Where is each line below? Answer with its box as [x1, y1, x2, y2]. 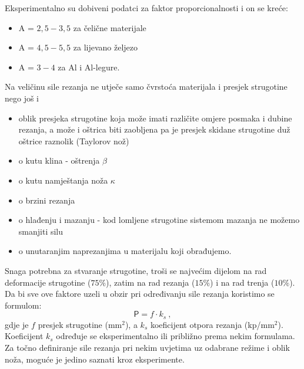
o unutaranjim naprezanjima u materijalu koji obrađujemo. [18, 245, 232, 257]
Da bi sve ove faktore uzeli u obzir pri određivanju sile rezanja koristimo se [5, 287, 275, 300]
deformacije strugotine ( [5, 276, 91, 288]
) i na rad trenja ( [210, 276, 275, 288]
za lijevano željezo [73, 41, 138, 53]
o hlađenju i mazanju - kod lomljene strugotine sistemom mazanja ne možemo [18, 214, 300, 226]
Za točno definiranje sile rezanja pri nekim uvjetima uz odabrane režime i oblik [5, 341, 290, 353]
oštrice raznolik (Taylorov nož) [18, 134, 129, 147]
